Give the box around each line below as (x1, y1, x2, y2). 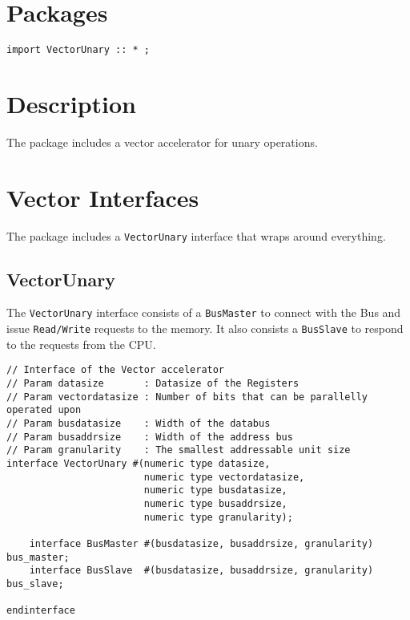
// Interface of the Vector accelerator (6, 364, 225, 376)
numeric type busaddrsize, (143, 497, 287, 509)
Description (6, 87, 137, 120)
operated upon (6, 404, 82, 416)
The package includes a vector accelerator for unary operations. (6, 133, 318, 150)
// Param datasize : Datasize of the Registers (6, 378, 299, 390)
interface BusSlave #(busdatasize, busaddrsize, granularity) (29, 565, 374, 577)
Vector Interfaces (6, 180, 199, 213)
